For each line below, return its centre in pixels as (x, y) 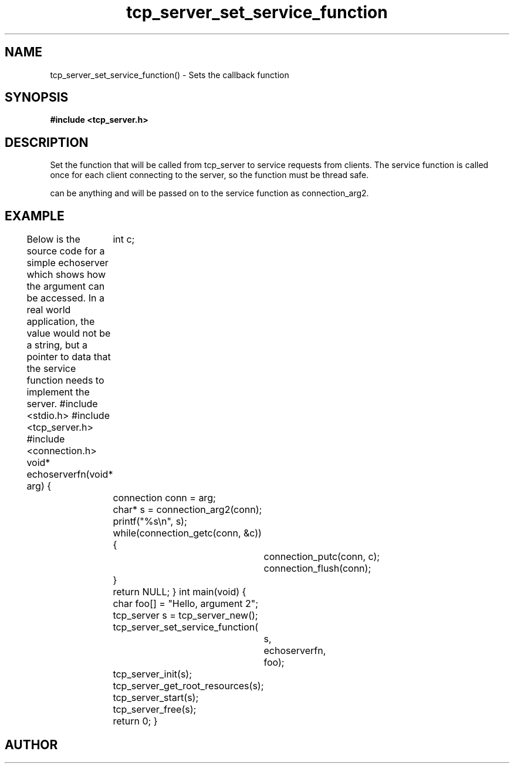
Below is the (53, 239)
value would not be (69, 333)
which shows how (66, 275)
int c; (124, 239)
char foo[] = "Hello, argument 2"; (186, 604)
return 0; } (135, 721)
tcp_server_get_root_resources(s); (188, 686)
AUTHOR (31, 744)
